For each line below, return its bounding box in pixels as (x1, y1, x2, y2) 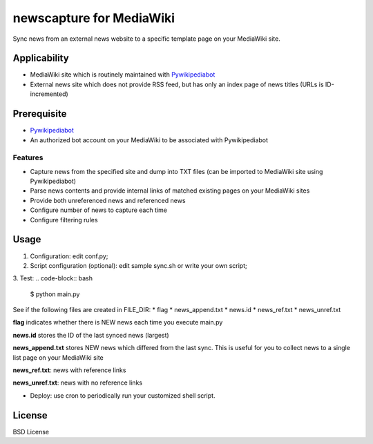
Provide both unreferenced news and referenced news (30, 196, 186, 204)
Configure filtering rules (30, 215, 98, 224)
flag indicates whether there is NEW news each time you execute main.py (12, 318, 223, 327)
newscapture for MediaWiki (12, 10, 175, 26)
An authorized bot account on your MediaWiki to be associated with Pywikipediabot (30, 135, 269, 144)
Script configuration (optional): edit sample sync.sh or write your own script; (30, 261, 248, 269)
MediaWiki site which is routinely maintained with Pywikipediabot (30, 70, 216, 79)
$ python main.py (30, 290, 80, 298)
